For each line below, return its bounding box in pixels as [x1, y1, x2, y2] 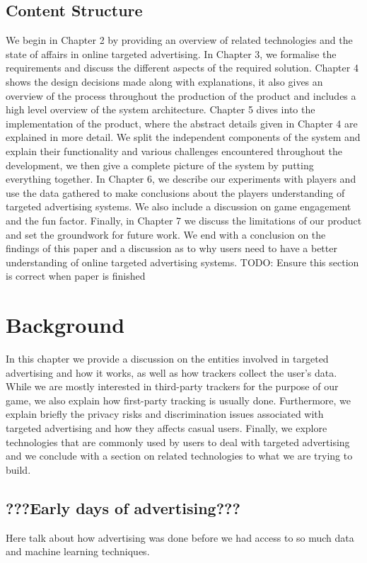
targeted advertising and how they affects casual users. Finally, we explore [6, 420, 327, 435]
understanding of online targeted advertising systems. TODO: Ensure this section [6, 254, 359, 269]
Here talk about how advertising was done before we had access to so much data [6, 530, 354, 545]
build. [6, 462, 31, 477]
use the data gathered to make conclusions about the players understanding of [6, 185, 345, 200]
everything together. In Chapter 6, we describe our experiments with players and [6, 171, 356, 186]
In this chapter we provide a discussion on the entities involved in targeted [6, 351, 329, 366]
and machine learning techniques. [6, 544, 150, 559]
